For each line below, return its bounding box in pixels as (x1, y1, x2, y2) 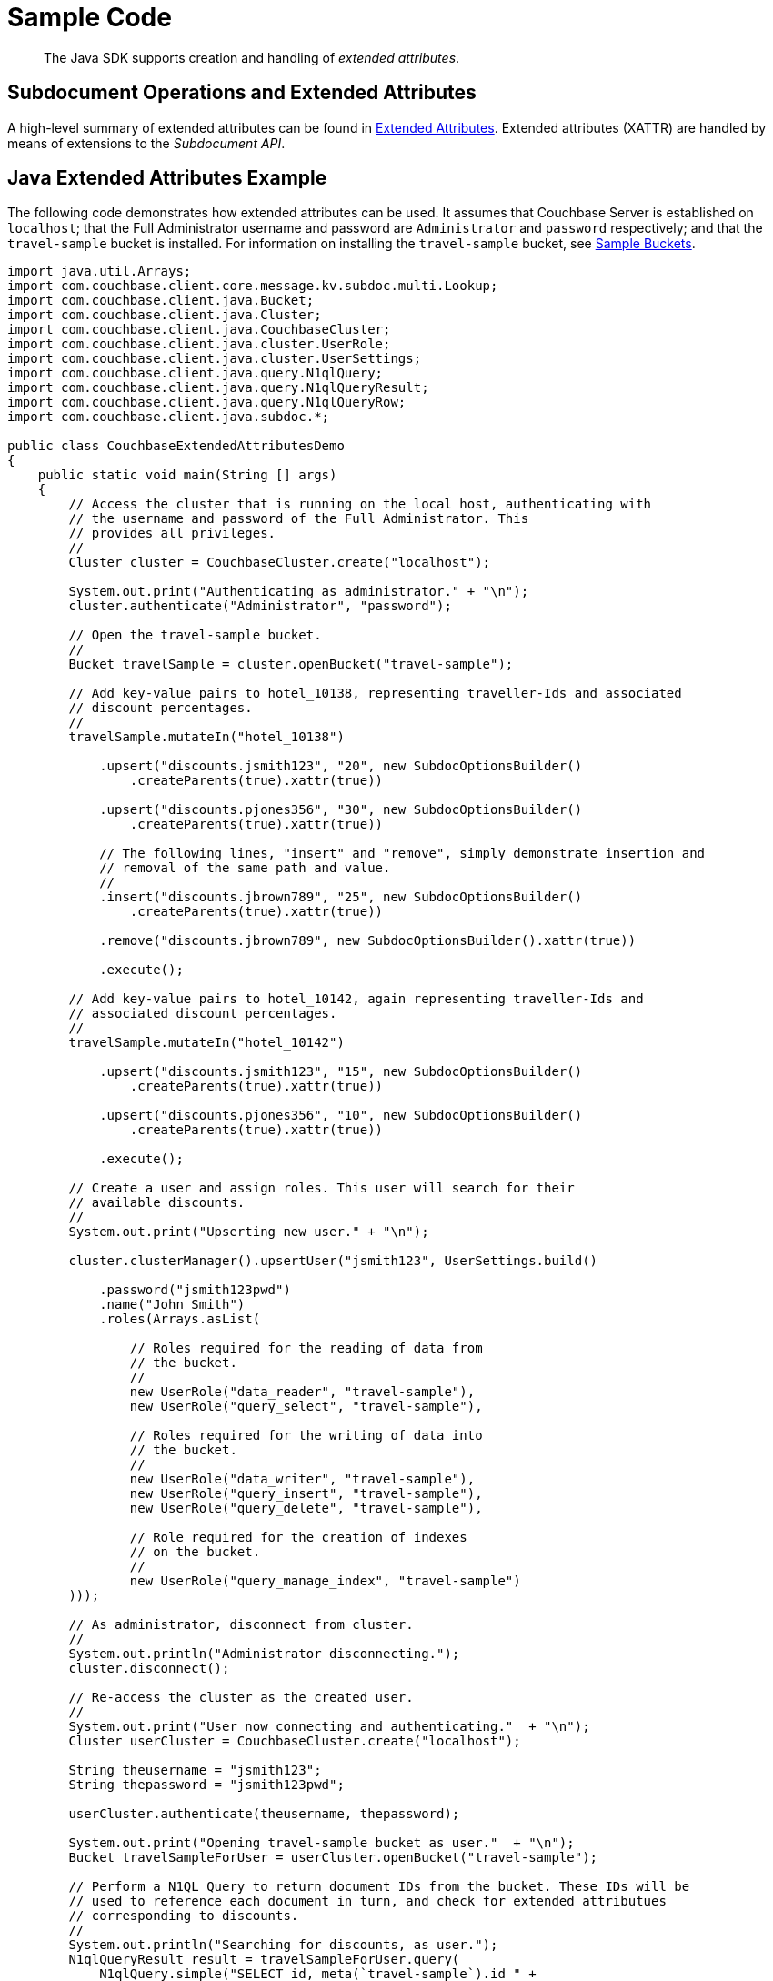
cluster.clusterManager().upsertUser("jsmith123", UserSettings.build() (68, 1253, 598, 1269)
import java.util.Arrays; (7, 264, 192, 279)
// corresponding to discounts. (68, 1908, 299, 1924)
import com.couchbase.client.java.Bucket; (7, 293, 315, 308)
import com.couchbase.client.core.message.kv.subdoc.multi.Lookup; (7, 278, 498, 294)
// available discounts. (68, 1195, 246, 1211)
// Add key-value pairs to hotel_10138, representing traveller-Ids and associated (68, 686, 682, 701)
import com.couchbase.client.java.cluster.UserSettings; (7, 351, 422, 367)
